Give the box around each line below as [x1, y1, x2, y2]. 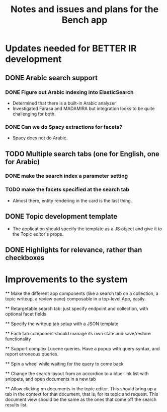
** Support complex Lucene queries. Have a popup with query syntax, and [5, 345, 160, 351]
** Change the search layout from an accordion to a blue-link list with [5, 370, 149, 377]
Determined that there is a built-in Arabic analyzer [12, 100, 116, 106]
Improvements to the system [5, 274, 128, 285]
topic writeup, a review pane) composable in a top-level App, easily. [5, 295, 146, 301]
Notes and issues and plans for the [10, 4, 159, 15]
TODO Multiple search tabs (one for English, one [5, 149, 160, 158]
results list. [5, 401, 28, 407]
